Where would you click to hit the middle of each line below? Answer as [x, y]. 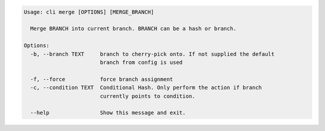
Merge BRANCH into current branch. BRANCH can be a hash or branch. [134, 29]
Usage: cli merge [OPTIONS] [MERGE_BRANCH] [89, 12]
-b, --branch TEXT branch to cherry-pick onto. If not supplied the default [153, 54]
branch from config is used [141, 62]
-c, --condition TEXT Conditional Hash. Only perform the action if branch [146, 88]
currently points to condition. [147, 96]
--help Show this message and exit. [108, 113]
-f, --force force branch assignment [102, 79]
